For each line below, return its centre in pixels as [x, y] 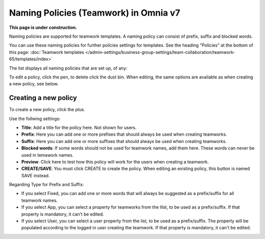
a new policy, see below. [34, 84]
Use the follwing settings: [35, 119]
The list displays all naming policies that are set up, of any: [68, 68]
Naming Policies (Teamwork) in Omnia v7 [95, 13]
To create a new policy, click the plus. [47, 110]
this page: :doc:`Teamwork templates [47, 52]
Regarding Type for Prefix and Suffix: [47, 185]
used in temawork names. [47, 155]
